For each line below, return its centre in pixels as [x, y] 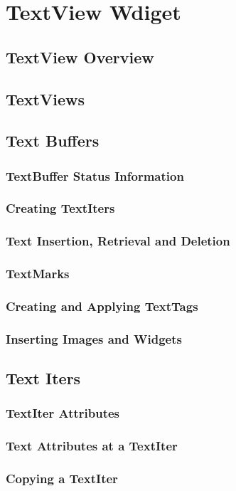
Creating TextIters [60, 208]
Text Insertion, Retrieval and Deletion [118, 241]
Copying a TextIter [62, 479]
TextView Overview [80, 57]
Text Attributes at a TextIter [92, 446]
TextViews [45, 99]
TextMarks [38, 274]
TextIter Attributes [63, 413]
